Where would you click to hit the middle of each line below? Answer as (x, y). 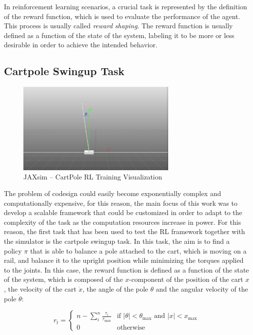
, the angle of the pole (115, 289)
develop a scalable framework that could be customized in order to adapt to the (123, 212)
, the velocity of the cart (40, 289)
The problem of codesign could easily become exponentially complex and (113, 193)
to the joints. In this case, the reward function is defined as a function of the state (126, 269)
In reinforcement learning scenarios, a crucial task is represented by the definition (126, 6)
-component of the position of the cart (186, 279)
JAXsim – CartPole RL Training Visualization (93, 177)
